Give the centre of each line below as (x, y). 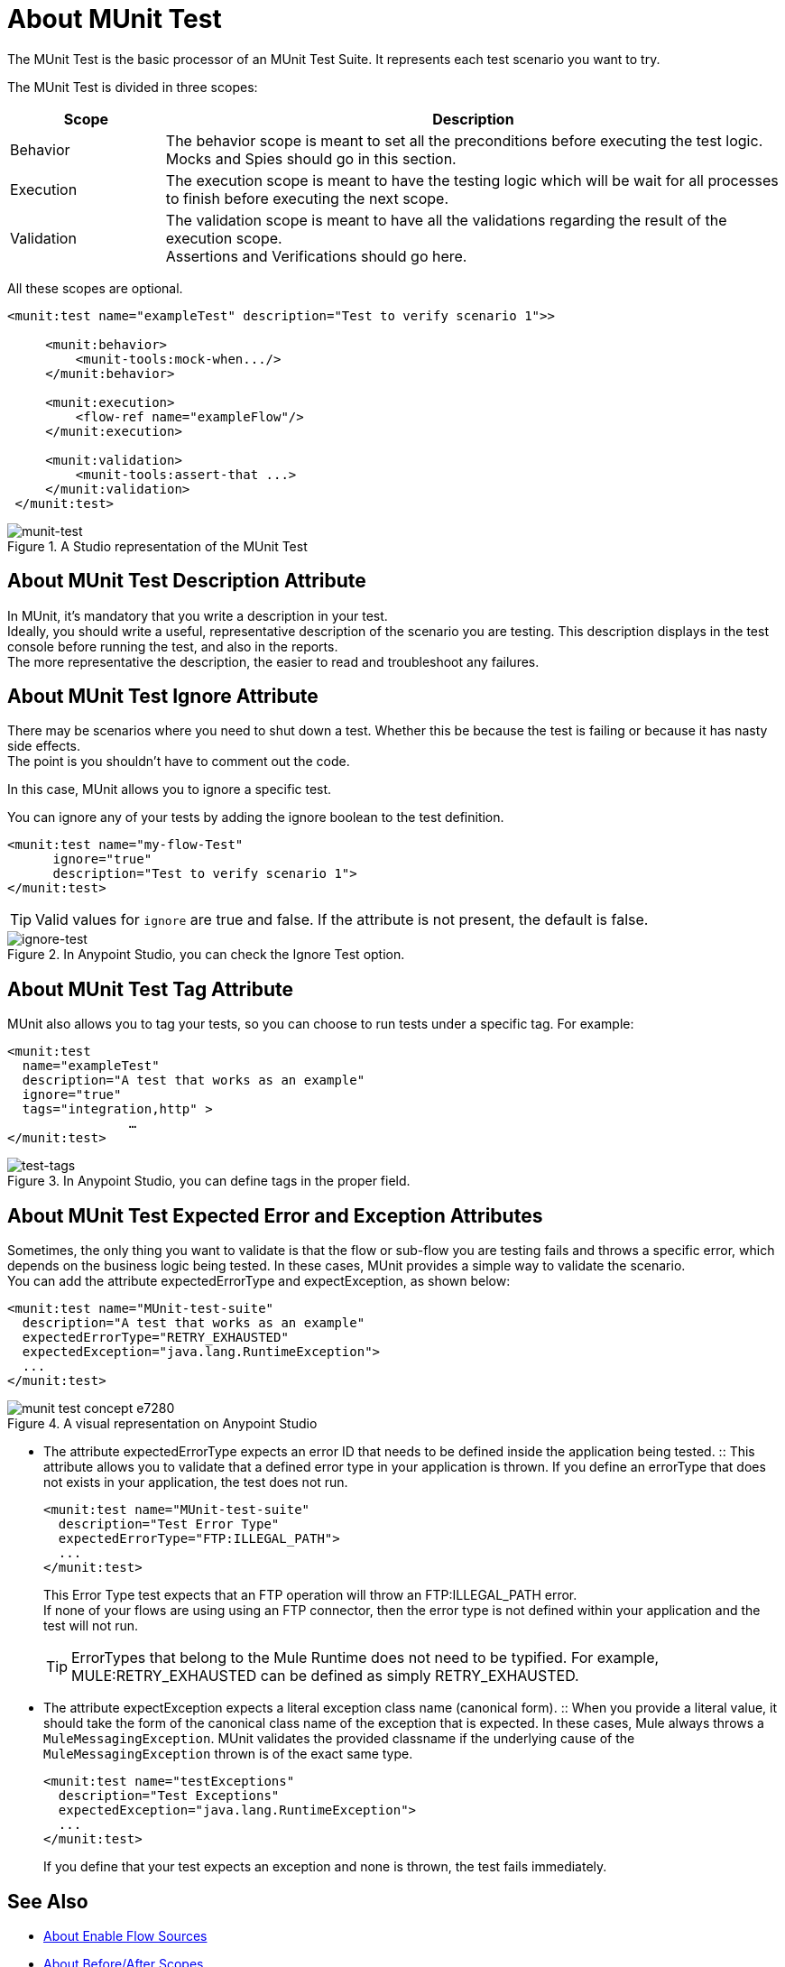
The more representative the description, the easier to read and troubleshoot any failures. (273, 661)
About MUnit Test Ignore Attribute (163, 697)
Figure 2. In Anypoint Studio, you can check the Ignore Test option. (206, 955)
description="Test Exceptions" (169, 1796)
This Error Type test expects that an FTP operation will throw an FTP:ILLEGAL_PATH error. (310, 1595)
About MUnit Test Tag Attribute (151, 989)
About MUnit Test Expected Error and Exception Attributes (275, 1215)
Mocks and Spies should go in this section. (311, 158)
